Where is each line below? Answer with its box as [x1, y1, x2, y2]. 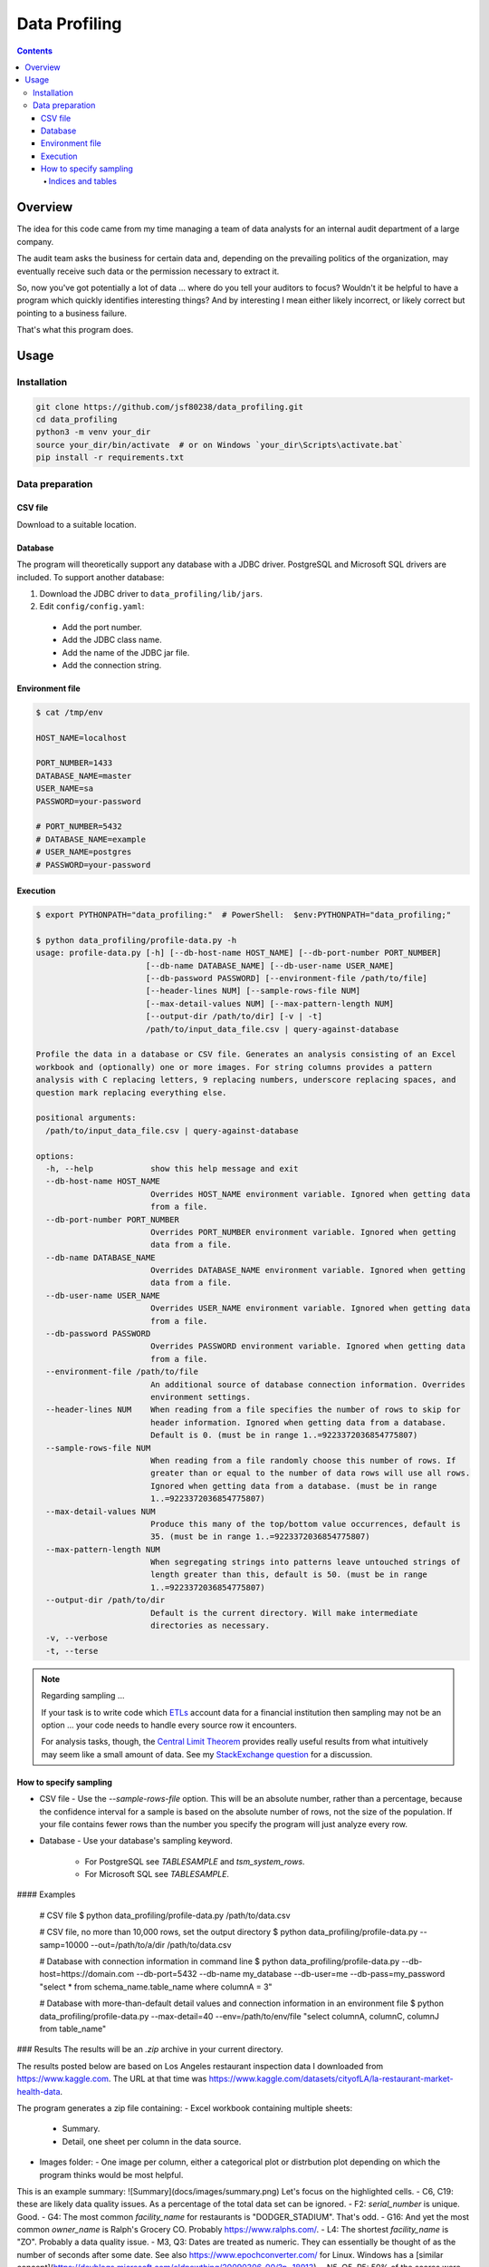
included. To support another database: [16, 571, 165, 582]
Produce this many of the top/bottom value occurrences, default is [149, 1519, 461, 1529]
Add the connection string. [62, 659, 162, 670]
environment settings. [149, 1392, 251, 1402]
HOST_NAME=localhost [35, 733, 127, 743]
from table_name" [39, 2023, 107, 2034]
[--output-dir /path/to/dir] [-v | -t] [145, 1011, 323, 1022]
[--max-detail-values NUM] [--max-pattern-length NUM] [145, 998, 394, 1008]
